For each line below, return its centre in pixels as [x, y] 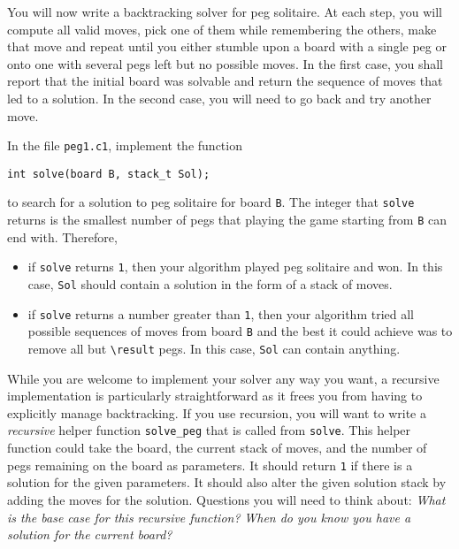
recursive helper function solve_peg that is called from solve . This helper [209, 430]
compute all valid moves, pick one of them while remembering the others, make [222, 29]
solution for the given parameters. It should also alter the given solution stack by [227, 482]
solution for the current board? [90, 534]
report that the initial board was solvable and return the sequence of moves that [225, 81]
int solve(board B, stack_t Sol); [109, 174]
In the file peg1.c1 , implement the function [125, 145]
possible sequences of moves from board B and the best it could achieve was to [240, 331]
